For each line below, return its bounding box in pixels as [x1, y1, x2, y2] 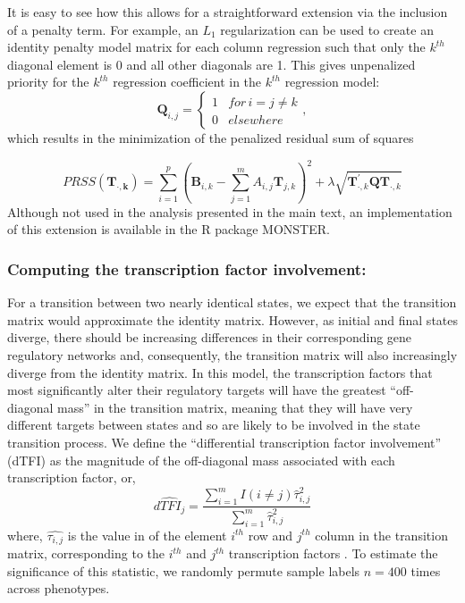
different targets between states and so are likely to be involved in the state [7, 415, 420, 434]
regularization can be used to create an [220, 20, 434, 38]
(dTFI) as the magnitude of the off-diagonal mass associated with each [7, 450, 395, 469]
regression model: [284, 72, 380, 91]
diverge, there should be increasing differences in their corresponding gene [7, 328, 412, 347]
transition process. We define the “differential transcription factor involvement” [7, 432, 442, 451]
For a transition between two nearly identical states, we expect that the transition [7, 293, 457, 312]
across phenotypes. [7, 579, 110, 598]
